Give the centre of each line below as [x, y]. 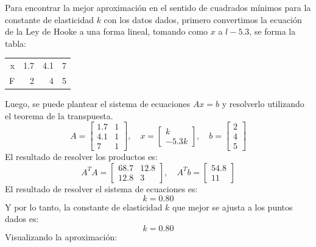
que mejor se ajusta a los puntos [233, 207]
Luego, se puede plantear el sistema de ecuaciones [98, 104]
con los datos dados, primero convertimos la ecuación [203, 19]
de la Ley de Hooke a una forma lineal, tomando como [107, 31]
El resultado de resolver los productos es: [81, 157]
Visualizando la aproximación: [61, 236]
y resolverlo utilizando [263, 104]
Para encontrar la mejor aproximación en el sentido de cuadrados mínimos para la [158, 7]
